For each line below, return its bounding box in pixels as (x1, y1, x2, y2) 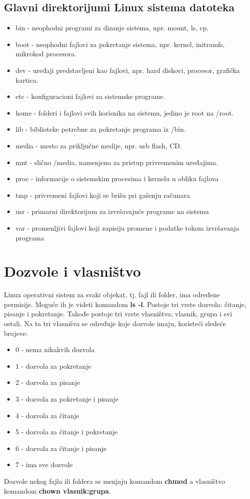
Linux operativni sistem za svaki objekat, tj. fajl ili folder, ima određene (4, 289, 220, 300)
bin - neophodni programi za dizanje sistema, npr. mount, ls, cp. (15, 23, 209, 33)
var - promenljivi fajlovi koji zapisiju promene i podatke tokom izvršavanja (15, 222, 240, 233)
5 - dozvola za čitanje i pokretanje (15, 427, 118, 437)
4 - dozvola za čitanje (15, 410, 80, 420)
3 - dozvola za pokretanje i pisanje (15, 393, 118, 404)
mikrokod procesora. (15, 48, 77, 59)
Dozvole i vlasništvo (4, 261, 141, 281)
